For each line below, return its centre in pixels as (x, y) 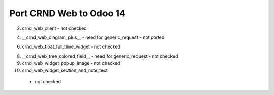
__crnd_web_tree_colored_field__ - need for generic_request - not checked (100, 56)
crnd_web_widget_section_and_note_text (65, 70)
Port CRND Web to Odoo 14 (67, 13)
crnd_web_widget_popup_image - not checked (71, 63)
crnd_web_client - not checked (54, 28)
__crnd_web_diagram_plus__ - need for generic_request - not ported (93, 37)
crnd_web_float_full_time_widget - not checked (71, 47)
